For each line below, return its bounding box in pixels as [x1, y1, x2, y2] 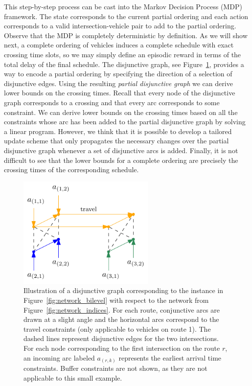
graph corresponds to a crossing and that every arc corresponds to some [4, 97, 220, 107]
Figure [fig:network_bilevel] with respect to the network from [23, 295, 209, 305]
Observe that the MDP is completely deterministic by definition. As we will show [4, 30, 248, 40]
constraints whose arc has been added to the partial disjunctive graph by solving [4, 116, 246, 127]
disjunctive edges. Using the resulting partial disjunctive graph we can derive [4, 78, 233, 88]
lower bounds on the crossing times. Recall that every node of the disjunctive [4, 88, 235, 98]
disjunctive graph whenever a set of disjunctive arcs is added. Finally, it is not [4, 145, 238, 155]
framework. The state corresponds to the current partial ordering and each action [4, 11, 249, 21]
